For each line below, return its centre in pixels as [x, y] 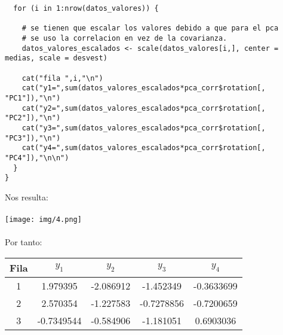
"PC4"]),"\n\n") [37, 158]
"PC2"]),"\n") [33, 118]
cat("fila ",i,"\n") [62, 78]
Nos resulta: [27, 197]
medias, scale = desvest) [56, 58]
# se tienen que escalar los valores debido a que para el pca [150, 28]
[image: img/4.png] [43, 220]
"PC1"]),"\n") [33, 98]
